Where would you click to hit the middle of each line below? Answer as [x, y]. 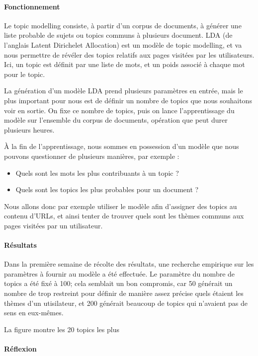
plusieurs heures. [29, 129]
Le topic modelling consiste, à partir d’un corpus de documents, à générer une [123, 25]
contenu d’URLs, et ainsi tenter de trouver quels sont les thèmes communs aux [124, 216]
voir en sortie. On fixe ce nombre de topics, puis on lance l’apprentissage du [119, 110]
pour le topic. [25, 74]
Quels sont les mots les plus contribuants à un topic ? [97, 173]
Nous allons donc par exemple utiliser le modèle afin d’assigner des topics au [121, 206]
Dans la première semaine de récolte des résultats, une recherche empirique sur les [129, 264]
